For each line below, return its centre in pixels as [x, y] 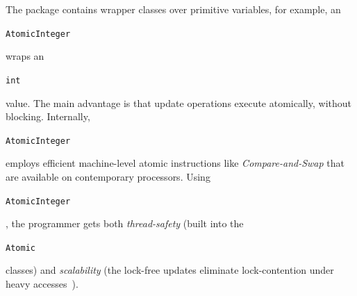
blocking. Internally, [48, 116]
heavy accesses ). [42, 284]
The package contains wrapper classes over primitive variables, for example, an [173, 9]
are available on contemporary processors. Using [108, 176]
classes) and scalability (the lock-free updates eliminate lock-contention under [170, 270]
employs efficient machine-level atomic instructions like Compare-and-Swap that [175, 163]
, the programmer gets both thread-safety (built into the [125, 223]
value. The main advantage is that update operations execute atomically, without [178, 102]
